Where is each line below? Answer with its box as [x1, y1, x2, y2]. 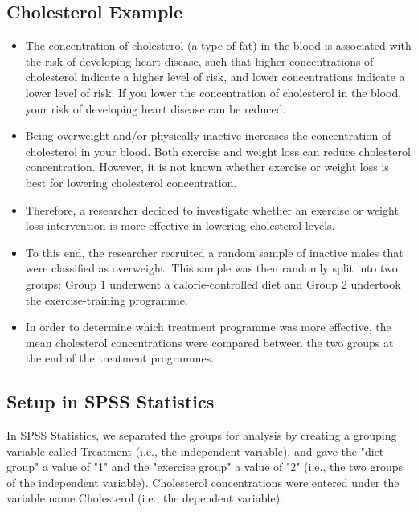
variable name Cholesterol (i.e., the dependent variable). [6, 489, 283, 506]
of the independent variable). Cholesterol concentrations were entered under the [6, 473, 400, 490]
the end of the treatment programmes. [25, 350, 215, 367]
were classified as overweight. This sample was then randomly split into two [25, 260, 398, 276]
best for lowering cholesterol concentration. [25, 174, 237, 190]
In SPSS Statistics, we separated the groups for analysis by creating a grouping [6, 427, 397, 444]
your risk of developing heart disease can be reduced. [25, 100, 286, 117]
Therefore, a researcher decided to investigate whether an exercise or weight [25, 201, 399, 218]
